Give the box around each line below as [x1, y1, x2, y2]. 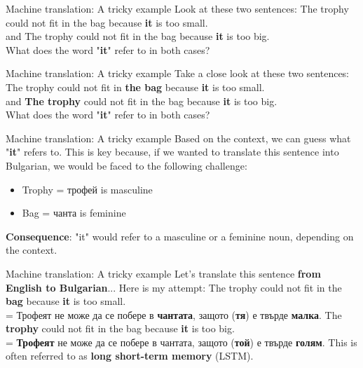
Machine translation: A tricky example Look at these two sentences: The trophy [6, 1, 349, 15]
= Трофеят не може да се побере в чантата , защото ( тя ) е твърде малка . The [6, 307, 342, 322]
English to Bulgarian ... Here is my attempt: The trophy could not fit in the [6, 280, 342, 294]
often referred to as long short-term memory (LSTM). [6, 348, 254, 363]
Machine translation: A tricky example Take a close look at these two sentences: [6, 66, 350, 81]
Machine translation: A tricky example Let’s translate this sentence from [6, 266, 321, 280]
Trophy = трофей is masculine [22, 182, 153, 196]
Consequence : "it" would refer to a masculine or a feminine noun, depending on [6, 229, 354, 243]
